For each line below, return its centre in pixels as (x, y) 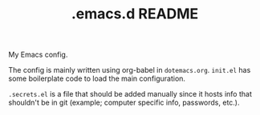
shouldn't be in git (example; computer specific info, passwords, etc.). (124, 103)
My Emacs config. (38, 55)
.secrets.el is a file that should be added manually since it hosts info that (130, 94)
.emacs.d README (135, 14)
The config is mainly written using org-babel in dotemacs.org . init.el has (130, 70)
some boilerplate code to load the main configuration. (97, 79)
